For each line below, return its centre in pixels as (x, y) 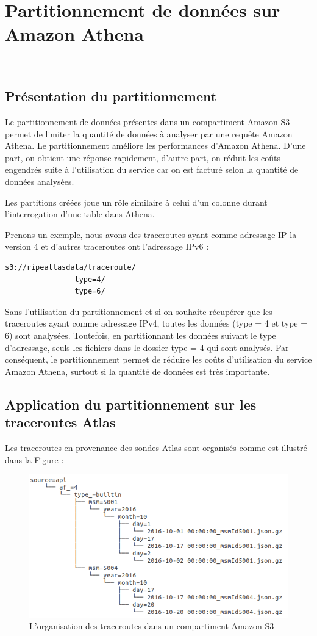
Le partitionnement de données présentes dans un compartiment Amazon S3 (148, 122)
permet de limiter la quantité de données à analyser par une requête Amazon (149, 133)
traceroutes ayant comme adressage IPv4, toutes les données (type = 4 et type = (156, 323)
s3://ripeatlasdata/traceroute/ (70, 268)
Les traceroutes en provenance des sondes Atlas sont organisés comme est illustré (156, 447)
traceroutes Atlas (60, 422)
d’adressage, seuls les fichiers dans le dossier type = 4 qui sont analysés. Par (147, 347)
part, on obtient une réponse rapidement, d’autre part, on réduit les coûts (143, 157)
